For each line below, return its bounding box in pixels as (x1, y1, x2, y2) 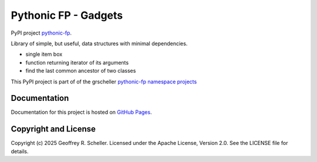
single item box (25, 50, 63, 58)
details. (11, 147, 29, 155)
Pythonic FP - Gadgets (11, 9, 123, 22)
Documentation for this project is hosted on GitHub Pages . (11, 109, 152, 116)
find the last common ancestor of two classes (25, 67, 136, 75)
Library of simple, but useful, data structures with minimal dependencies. (11, 40, 188, 47)
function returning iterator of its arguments (25, 59, 129, 66)
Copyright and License (11, 124, 96, 134)
